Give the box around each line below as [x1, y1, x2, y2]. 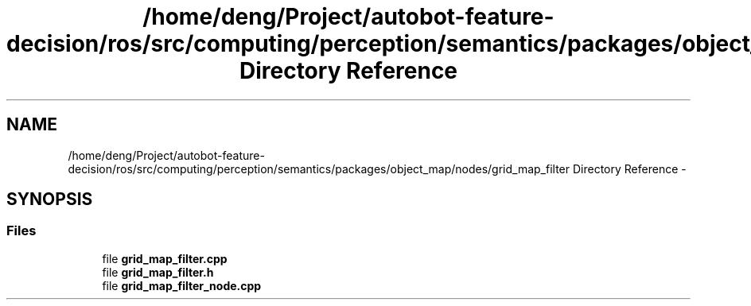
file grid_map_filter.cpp [102, 251, 228, 265]
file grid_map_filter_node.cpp [102, 278, 262, 292]
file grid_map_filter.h [102, 265, 214, 279]
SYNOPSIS [6, 189, 93, 210]
